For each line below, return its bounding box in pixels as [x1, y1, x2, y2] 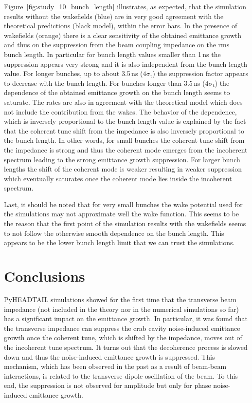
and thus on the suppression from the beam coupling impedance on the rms [4, 39, 230, 50]
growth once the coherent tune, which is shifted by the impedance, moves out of [4, 332, 242, 343]
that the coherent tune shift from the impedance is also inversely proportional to [4, 125, 245, 135]
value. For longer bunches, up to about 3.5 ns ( [4, 68, 143, 78]
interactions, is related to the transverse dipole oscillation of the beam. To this [4, 370, 238, 381]
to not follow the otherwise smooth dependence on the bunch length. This [4, 228, 224, 238]
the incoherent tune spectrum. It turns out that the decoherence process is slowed [4, 342, 248, 352]
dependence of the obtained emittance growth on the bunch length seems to [4, 87, 230, 97]
